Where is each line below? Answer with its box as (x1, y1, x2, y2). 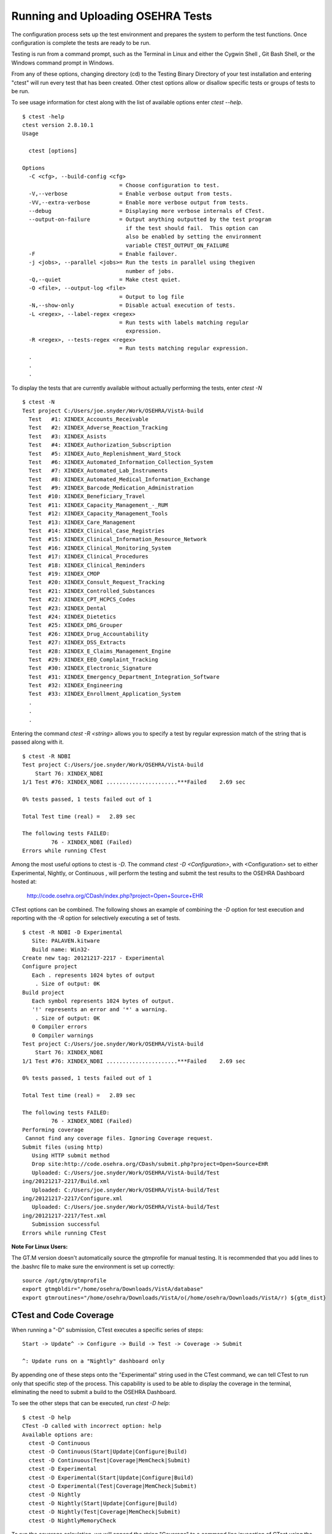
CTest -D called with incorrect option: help (22, 1422, 162, 1430)
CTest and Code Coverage (11, 1310, 114, 1320)
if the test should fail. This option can (125, 225, 259, 231)
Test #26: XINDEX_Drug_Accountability (28, 630, 149, 638)
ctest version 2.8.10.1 (22, 121, 94, 129)
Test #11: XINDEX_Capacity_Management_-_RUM (28, 501, 168, 509)
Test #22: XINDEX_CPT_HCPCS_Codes (28, 596, 136, 603)
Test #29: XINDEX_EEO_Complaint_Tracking (28, 656, 159, 663)
